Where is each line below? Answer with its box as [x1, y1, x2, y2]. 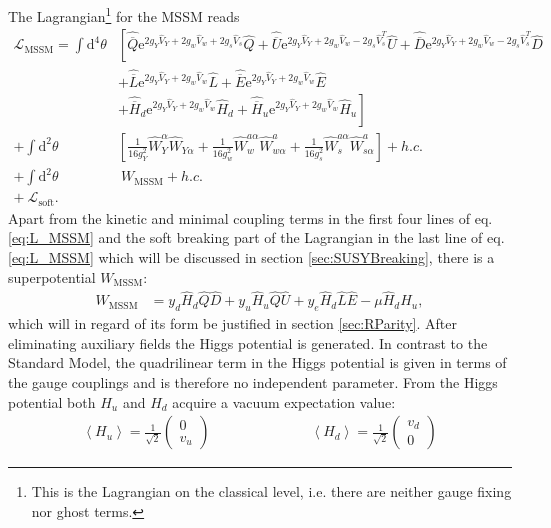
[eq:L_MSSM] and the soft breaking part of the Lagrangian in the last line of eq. [8, 227, 505, 248]
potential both [8, 391, 96, 412]
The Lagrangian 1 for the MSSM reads [8, 3, 240, 26]
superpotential [8, 266, 96, 287]
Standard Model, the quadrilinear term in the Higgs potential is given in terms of [8, 352, 507, 373]
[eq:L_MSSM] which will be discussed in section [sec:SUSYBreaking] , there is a [8, 247, 495, 268]
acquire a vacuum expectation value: [172, 391, 396, 412]
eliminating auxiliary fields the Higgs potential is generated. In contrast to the [8, 332, 488, 353]
